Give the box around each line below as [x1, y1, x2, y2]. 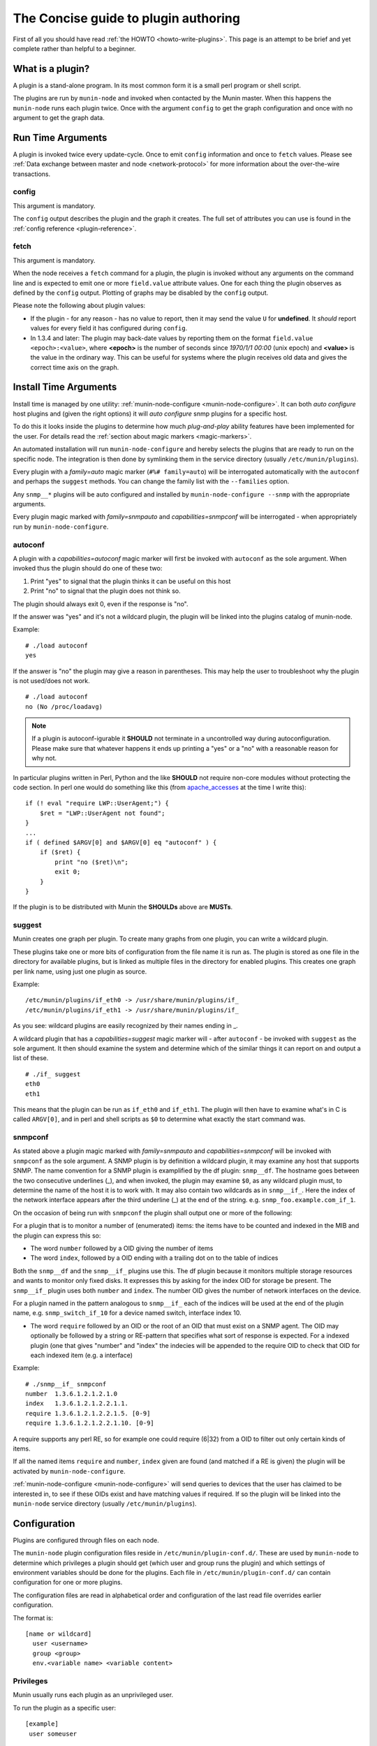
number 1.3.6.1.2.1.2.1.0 [25, 1390, 118, 1398]
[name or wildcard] [25, 1630, 92, 1638]
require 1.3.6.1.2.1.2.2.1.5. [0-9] [25, 1409, 151, 1417]
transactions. [13, 170, 51, 178]
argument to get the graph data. [13, 114, 105, 122]
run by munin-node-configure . [13, 522, 109, 531]
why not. [31, 754, 57, 763]
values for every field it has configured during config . [30, 324, 188, 332]
